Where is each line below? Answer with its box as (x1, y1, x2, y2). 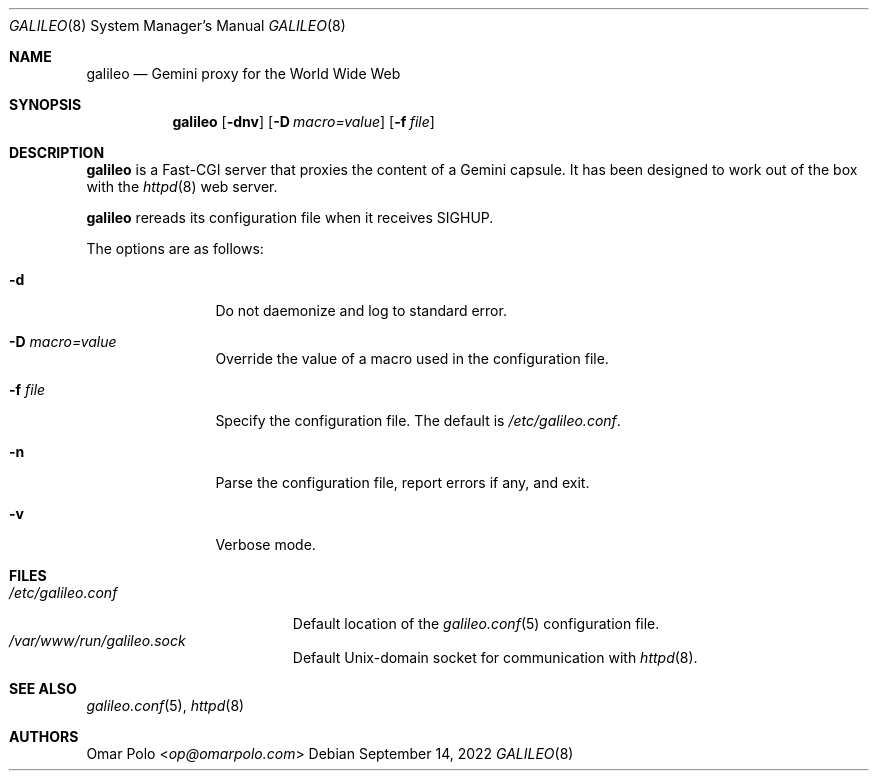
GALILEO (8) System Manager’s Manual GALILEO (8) (9, 17, 346, 34)
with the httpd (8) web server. (86, 178, 278, 195)
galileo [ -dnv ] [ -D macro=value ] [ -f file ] (172, 113, 435, 130)
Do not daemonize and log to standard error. (215, 302, 507, 319)
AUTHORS (9, 728, 79, 745)
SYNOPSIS (9, 96, 82, 113)
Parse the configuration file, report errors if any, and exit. (215, 474, 590, 491)
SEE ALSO (9, 680, 77, 697)
